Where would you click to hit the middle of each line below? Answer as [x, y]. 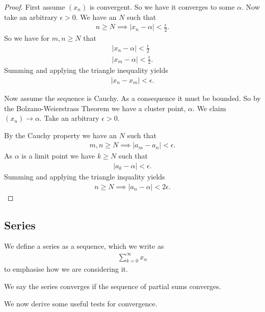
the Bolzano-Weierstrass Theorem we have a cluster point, [95, 108]
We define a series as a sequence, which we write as [84, 246]
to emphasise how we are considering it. [66, 269]
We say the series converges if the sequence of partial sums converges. [113, 286]
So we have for [27, 38]
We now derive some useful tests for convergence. [81, 303]
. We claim [209, 108]
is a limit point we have [58, 156]
